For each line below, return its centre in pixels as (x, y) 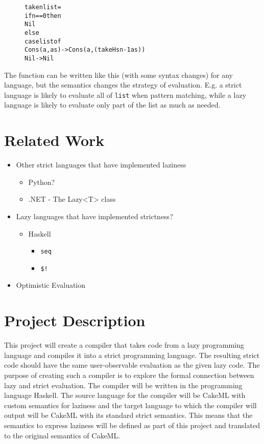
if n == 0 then (43, 16)
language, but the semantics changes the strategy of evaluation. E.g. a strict (123, 85)
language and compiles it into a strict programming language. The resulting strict (132, 355)
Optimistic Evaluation (51, 285)
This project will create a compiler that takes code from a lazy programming (124, 345)
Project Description (75, 320)
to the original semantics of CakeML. (62, 435)
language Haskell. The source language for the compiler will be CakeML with (125, 395)
